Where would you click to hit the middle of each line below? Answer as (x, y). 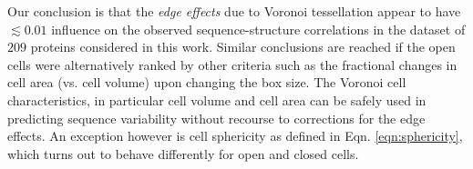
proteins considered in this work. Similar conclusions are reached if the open (243, 47)
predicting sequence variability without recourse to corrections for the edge (216, 118)
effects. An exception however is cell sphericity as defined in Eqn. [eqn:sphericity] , (235, 136)
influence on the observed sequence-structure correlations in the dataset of (258, 29)
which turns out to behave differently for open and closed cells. (183, 153)
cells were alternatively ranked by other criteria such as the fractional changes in (232, 64)
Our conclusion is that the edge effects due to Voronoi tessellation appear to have (234, 11)
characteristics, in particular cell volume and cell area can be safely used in (217, 99)
